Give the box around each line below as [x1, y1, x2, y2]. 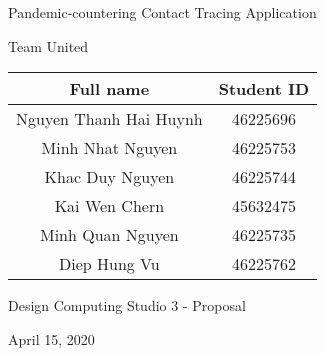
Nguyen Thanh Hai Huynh [16, 107, 203, 131]
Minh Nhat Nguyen [41, 136, 178, 160]
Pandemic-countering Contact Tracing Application [8, 2, 317, 22]
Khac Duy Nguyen [44, 165, 175, 189]
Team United [8, 35, 89, 56]
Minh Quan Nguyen [40, 223, 179, 247]
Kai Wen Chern [54, 194, 165, 218]
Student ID [218, 77, 310, 101]
